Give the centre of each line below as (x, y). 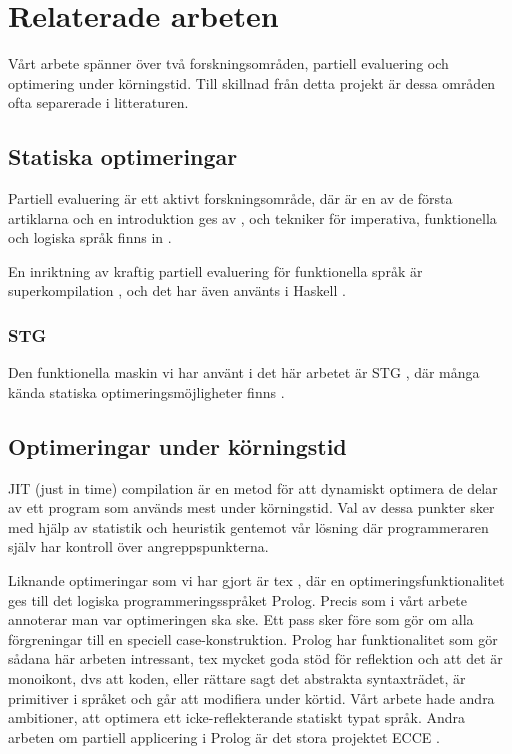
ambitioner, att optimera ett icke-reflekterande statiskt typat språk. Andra (237, 717)
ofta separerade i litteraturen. (98, 102)
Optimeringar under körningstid (177, 445)
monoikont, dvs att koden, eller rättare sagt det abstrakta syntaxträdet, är (237, 678)
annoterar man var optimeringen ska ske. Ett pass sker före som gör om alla (241, 619)
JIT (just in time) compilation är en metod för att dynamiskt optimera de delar (253, 487)
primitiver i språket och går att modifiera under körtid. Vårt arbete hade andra (251, 697)
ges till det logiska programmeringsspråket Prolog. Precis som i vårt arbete (237, 599)
